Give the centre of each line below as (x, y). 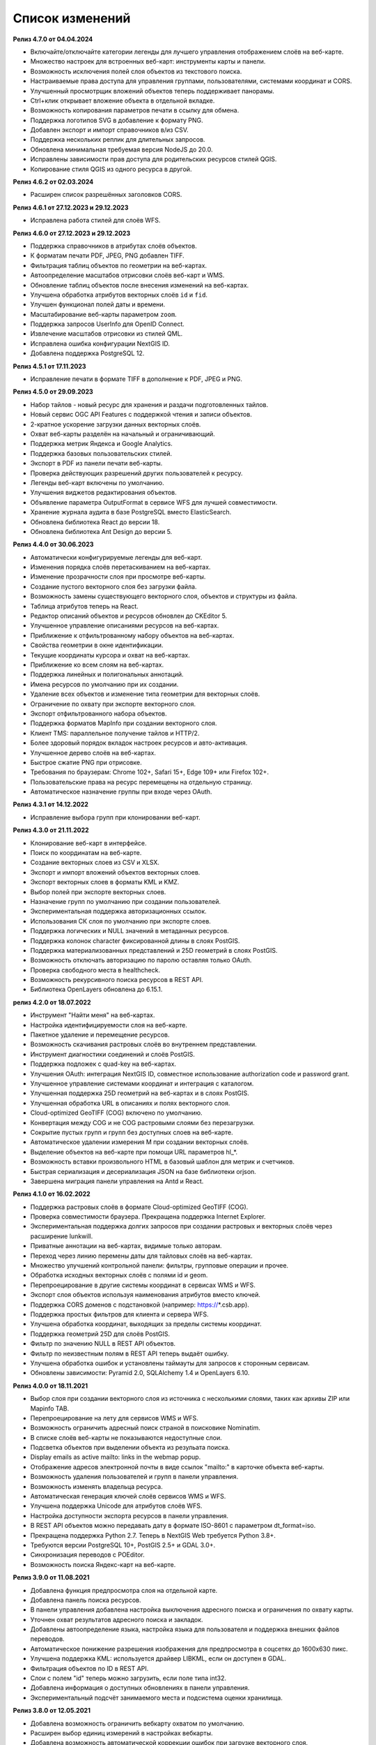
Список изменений (72, 18)
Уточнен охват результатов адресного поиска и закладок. (117, 1619)
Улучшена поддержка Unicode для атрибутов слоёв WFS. (116, 1506)
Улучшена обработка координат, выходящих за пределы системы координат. (146, 1324)
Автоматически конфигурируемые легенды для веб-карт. (116, 557)
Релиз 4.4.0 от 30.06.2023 (53, 544)
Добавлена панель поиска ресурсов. (86, 1600)
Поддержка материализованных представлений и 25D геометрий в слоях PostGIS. (154, 950)
